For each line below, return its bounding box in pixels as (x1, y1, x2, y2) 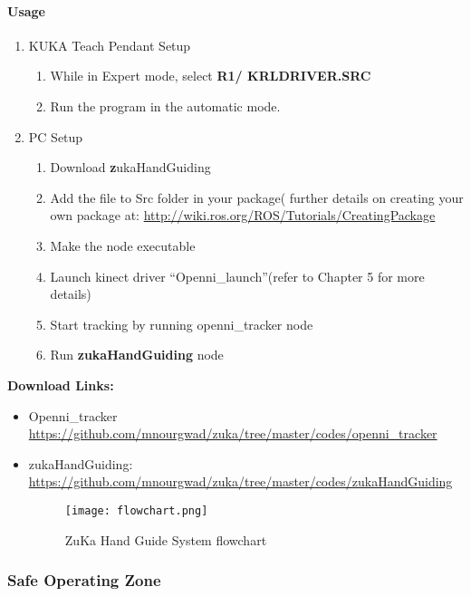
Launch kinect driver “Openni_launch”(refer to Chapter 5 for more (50, 266, 425, 285)
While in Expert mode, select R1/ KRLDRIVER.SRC (50, 66, 371, 85)
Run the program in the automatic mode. (50, 96, 281, 115)
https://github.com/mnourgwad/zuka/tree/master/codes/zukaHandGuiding (28, 472, 453, 491)
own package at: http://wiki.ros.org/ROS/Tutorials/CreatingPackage (50, 206, 436, 225)
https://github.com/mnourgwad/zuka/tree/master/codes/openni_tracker (28, 424, 437, 443)
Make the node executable (50, 236, 196, 255)
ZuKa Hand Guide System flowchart (64, 530, 267, 549)
